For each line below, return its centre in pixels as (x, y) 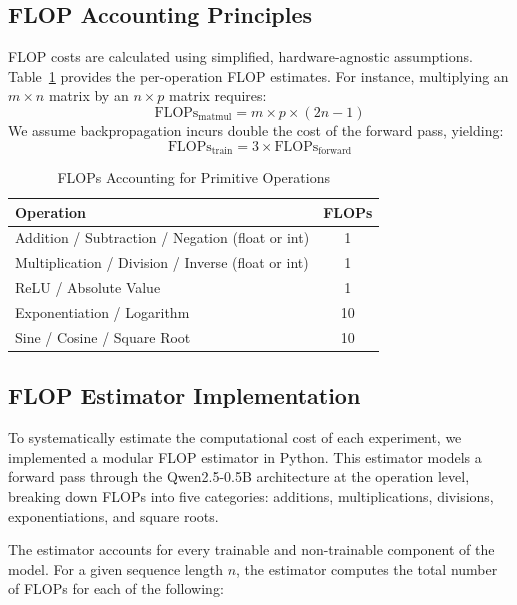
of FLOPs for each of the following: (116, 588)
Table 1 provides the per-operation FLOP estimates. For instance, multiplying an (258, 75)
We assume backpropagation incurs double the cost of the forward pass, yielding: (256, 129)
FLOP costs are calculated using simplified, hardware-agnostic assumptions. (240, 56)
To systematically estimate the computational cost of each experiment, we (235, 437)
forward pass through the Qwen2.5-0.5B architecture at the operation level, (239, 476)
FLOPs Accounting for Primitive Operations (193, 177)
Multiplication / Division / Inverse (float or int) (162, 262)
